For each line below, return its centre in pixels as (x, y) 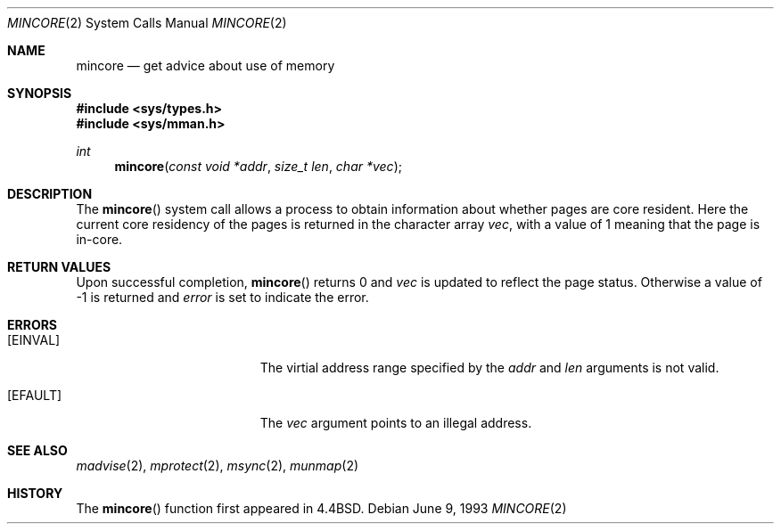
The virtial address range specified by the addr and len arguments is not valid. (489, 368)
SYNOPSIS (40, 93)
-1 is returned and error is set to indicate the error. (222, 297)
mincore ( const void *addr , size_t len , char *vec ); (258, 166)
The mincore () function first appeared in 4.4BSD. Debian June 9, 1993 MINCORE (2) (321, 508)
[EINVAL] (34, 340)
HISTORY (35, 493)
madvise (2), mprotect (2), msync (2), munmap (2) (218, 466)
